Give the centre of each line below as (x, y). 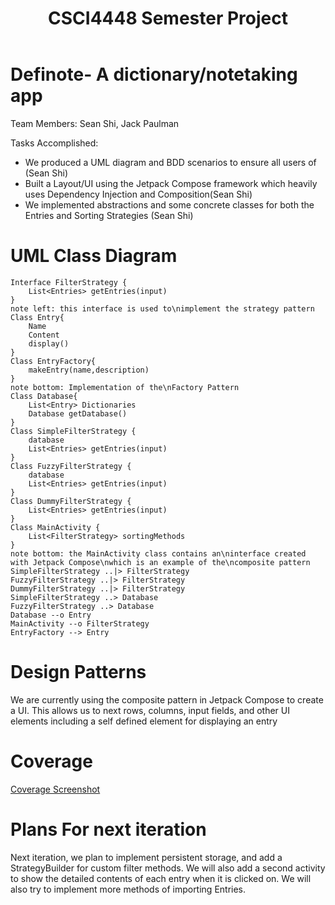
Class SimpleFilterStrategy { (73, 431)
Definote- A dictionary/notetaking (154, 74)
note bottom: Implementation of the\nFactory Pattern (125, 387)
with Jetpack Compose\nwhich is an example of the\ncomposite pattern (160, 562)
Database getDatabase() (78, 413)
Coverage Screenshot (55, 789)
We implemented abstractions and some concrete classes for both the (169, 204)
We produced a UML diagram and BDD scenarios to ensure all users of (170, 162)
